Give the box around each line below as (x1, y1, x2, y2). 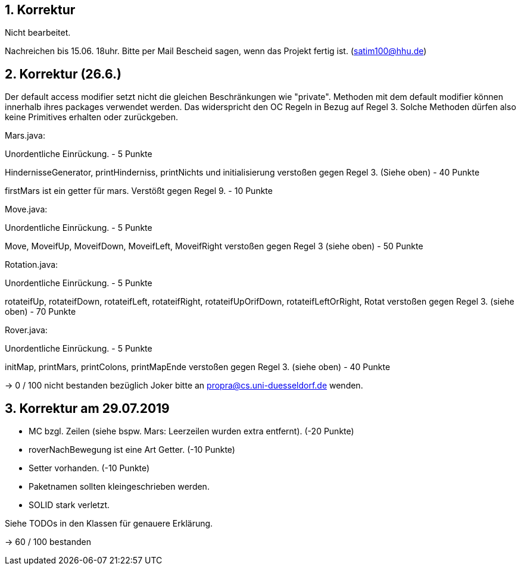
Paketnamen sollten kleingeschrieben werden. (29, 481, 210, 492)
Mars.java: (5, 130, 45, 141)
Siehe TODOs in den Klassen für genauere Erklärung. (5, 518, 213, 529)
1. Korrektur (5, 2, 76, 17)
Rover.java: (5, 325, 48, 336)
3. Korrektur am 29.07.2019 (5, 400, 170, 416)
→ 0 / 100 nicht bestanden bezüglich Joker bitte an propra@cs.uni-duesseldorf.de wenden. (5, 380, 363, 391)
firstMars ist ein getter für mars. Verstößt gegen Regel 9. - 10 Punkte (5, 186, 273, 196)
